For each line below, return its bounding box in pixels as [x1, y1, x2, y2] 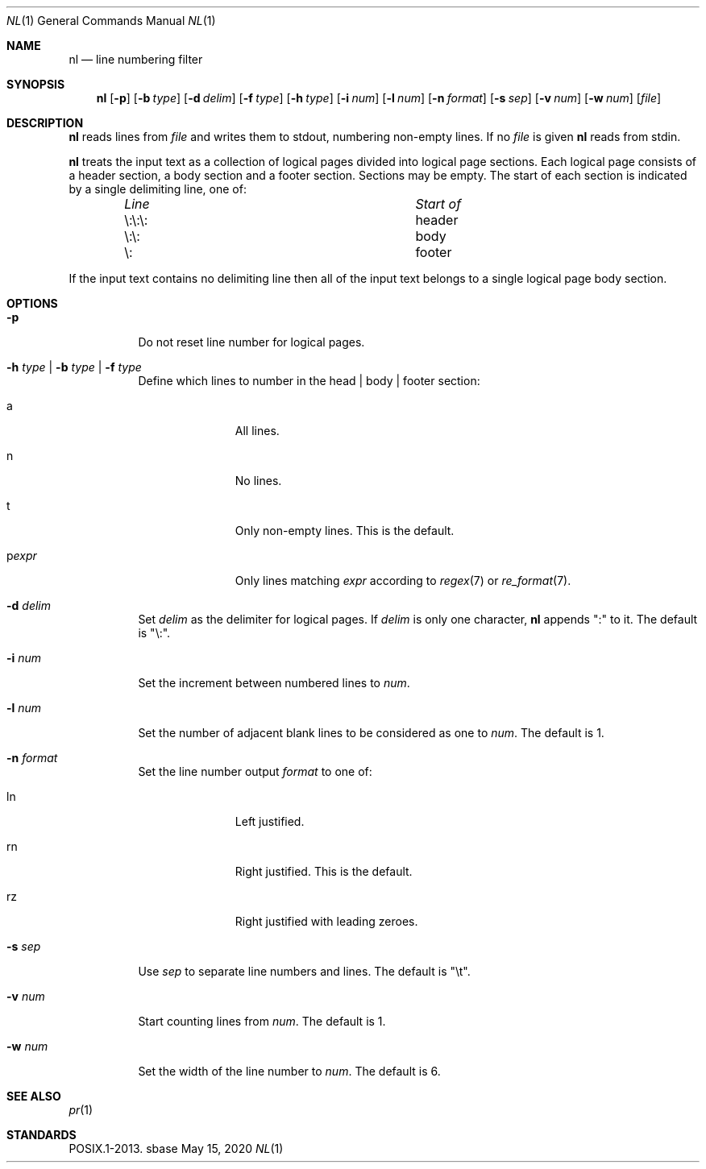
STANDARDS [6, 1128, 77, 1142]
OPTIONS [6, 296, 58, 310]
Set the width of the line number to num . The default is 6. [138, 1064, 441, 1078]
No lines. [235, 474, 282, 487]
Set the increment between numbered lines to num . [138, 676, 410, 690]
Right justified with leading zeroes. [235, 914, 418, 928]
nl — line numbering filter [69, 52, 203, 66]
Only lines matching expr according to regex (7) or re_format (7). [235, 574, 571, 587]
